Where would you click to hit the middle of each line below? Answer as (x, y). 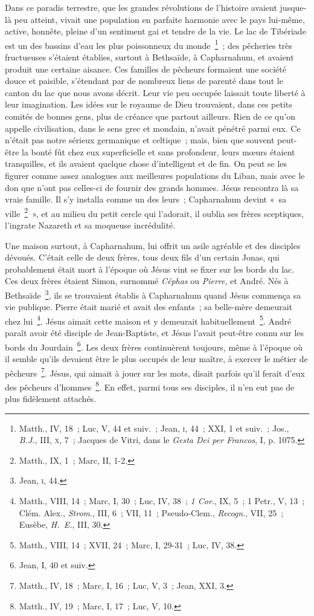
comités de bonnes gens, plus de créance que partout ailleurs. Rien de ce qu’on (150, 116)
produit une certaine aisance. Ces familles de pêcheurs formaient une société (146, 69)
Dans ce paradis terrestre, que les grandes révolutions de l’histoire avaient (141, 7)
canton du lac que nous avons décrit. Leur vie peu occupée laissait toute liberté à (155, 92)
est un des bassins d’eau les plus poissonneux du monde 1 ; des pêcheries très (149, 44)
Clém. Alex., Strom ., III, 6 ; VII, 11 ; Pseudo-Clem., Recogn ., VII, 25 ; (151, 512)
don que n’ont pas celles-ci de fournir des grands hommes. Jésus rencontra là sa (152, 187)
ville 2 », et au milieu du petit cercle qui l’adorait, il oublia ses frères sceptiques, (154, 212)
